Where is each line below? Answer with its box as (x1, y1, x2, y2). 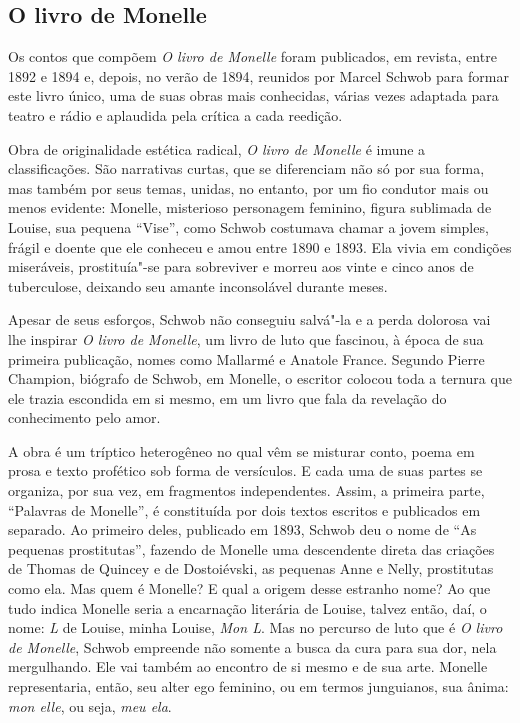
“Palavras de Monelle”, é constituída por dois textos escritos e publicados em (8, 499, 481, 520)
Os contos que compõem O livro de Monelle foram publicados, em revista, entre (8, 46, 497, 67)
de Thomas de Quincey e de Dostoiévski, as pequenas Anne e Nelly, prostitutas (8, 558, 494, 579)
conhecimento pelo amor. (8, 407, 161, 428)
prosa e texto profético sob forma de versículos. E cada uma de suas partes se (8, 460, 483, 481)
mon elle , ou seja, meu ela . (8, 695, 172, 716)
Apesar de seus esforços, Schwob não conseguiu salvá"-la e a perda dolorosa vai (8, 309, 491, 330)
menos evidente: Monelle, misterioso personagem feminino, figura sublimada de (8, 197, 492, 218)
